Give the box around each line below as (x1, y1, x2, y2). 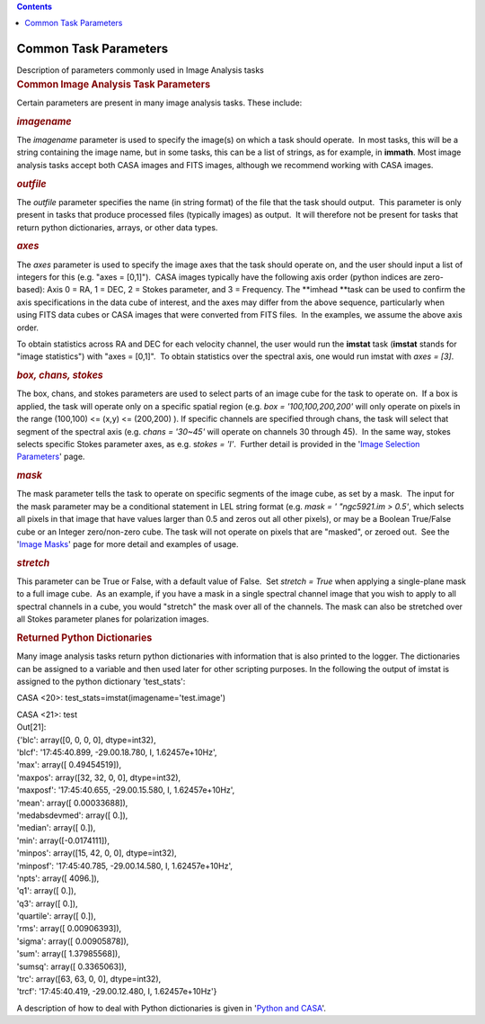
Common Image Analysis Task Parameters (16, 77, 211, 90)
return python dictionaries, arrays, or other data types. (16, 221, 218, 233)
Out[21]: (16, 722, 47, 732)
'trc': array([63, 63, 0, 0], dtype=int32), (16, 974, 162, 984)
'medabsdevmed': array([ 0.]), (16, 810, 128, 821)
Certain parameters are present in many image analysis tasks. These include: (16, 97, 303, 108)
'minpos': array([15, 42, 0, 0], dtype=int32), (16, 848, 177, 858)
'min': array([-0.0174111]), (16, 835, 110, 846)
